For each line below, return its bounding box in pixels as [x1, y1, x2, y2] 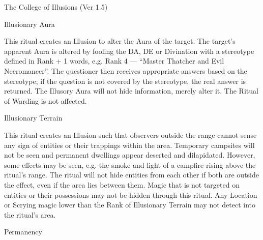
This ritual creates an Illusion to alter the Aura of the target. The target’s [4, 36, 236, 46]
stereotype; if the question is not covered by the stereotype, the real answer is [4, 75, 246, 86]
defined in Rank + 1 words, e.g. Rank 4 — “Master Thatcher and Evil [4, 55, 224, 66]
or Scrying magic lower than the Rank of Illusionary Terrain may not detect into [4, 199, 256, 210]
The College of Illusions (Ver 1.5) [4, 2, 108, 12]
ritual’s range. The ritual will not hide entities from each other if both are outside [4, 169, 259, 180]
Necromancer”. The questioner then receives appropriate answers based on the [4, 65, 247, 76]
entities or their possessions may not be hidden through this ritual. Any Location [4, 189, 257, 200]
